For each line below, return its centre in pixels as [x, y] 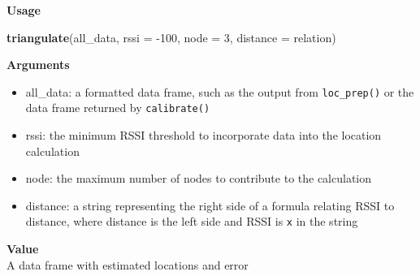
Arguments [38, 65]
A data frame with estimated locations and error [128, 264]
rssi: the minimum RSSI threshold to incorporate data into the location [204, 135]
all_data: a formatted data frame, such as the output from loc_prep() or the [220, 91]
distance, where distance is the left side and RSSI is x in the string [192, 221]
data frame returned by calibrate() [118, 108]
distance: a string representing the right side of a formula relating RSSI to [210, 205]
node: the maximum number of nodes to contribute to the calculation [199, 178]
